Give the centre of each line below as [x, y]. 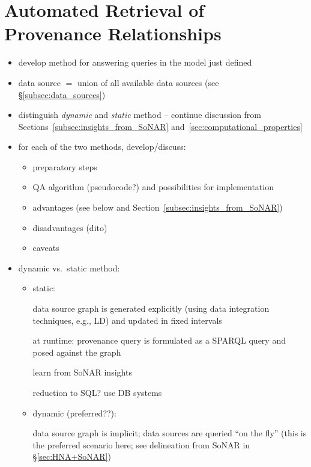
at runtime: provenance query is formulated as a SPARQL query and [159, 340]
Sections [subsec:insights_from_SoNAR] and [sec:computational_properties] [160, 126]
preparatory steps [65, 166]
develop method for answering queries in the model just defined [135, 62]
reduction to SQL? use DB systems [97, 392]
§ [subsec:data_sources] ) [62, 94]
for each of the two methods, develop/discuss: [102, 147]
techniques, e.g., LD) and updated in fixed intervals [127, 320]
